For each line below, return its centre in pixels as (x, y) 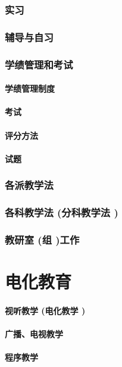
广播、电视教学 (34, 333)
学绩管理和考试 (39, 64)
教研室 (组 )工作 (42, 239)
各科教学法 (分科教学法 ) (62, 212)
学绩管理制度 (30, 88)
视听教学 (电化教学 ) (45, 310)
